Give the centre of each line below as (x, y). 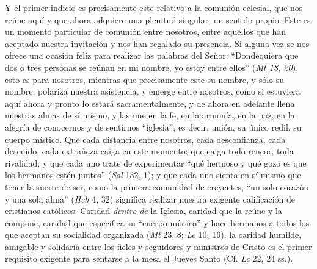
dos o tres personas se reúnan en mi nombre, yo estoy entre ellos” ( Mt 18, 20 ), (152, 67)
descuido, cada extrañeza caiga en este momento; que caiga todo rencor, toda (149, 151)
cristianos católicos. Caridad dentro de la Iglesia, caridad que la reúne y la (144, 211)
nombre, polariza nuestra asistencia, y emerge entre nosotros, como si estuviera (153, 91)
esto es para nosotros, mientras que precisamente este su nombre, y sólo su (145, 79)
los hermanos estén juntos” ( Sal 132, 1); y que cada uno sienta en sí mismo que (153, 175)
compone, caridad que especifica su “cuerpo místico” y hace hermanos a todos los (157, 222)
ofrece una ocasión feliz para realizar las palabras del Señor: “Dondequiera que (152, 55)
